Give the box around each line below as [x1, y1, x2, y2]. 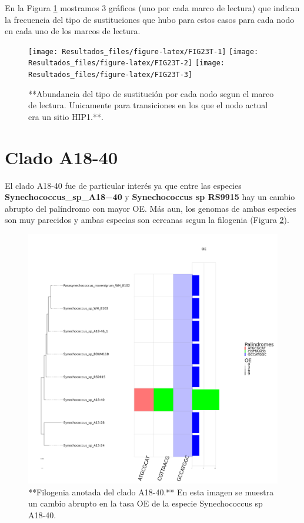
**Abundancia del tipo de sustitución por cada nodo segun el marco [28, 87, 274, 99]
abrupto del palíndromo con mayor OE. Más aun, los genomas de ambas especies [5, 202, 296, 214]
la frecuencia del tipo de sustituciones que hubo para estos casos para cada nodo [5, 13, 295, 25]
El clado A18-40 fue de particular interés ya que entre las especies [5, 179, 242, 191]
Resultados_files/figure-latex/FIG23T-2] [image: [28, 59, 225, 68]
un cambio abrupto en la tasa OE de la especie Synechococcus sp [28, 497, 263, 509]
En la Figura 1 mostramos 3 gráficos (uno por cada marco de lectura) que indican [5, 2, 300, 14]
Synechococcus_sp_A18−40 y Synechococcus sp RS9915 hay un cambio [5, 191, 295, 203]
